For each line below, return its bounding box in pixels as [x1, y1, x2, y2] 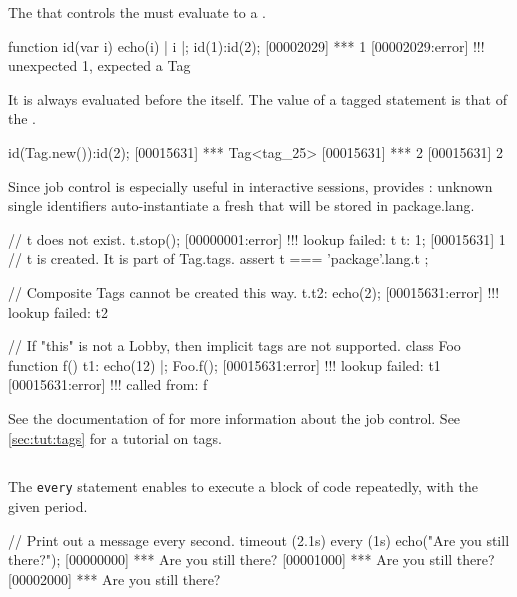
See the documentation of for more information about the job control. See [8, 407, 461, 428]
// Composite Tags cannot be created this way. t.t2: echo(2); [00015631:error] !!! [8, 281, 500, 302]
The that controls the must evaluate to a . [8, 2, 266, 22]
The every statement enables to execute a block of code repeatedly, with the [8, 476, 478, 497]
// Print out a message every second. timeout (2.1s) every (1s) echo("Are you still [8, 529, 510, 550]
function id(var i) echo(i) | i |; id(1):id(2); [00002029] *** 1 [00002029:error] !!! [8, 35, 485, 56]
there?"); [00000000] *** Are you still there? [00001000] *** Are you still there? [8, 549, 495, 570]
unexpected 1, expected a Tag [8, 55, 191, 76]
